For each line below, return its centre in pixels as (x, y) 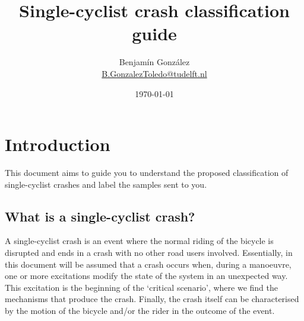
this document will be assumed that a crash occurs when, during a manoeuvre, (148, 264)
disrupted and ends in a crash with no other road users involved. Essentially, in (149, 253)
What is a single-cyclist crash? (100, 216)
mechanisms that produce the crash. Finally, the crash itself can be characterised (152, 299)
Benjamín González (154, 62)
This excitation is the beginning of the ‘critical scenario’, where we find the (142, 287)
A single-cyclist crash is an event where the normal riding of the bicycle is (139, 241)
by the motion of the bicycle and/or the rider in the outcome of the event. (140, 310)
